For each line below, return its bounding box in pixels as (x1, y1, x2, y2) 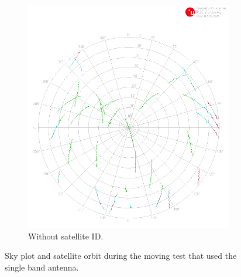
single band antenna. (5, 261, 79, 273)
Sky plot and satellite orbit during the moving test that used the (5, 249, 237, 262)
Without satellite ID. (28, 229, 104, 242)
